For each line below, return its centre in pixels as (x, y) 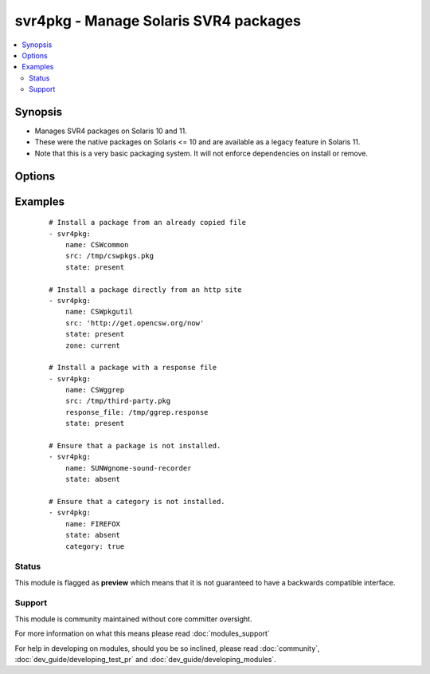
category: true (95, 546)
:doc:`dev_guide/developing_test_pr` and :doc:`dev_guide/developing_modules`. (145, 659)
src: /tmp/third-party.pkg (118, 401)
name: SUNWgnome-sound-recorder (128, 468)
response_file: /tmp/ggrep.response (137, 412)
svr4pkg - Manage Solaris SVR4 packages (158, 21)
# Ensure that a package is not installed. (135, 446)
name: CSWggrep (95, 390)
